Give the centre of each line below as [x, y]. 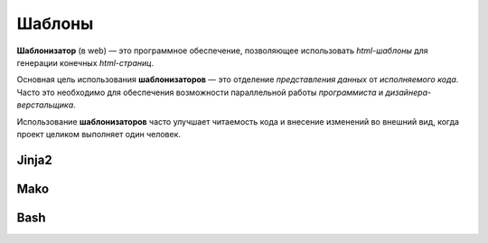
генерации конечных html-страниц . [85, 62]
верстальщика [45, 105]
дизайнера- [408, 92]
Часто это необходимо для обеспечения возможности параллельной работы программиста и [200, 92]
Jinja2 [35, 159]
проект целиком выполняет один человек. [99, 134]
